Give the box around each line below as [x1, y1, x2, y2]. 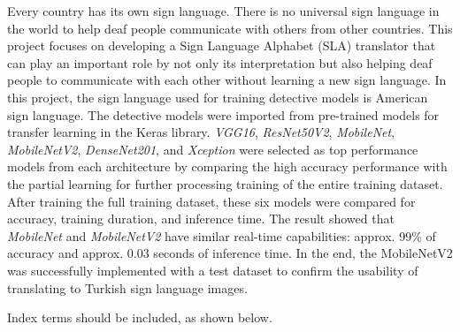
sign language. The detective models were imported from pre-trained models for [7, 105, 440, 124]
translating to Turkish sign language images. [7, 278, 248, 297]
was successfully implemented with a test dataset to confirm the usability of [7, 260, 418, 279]
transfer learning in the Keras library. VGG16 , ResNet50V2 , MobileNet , [7, 123, 395, 141]
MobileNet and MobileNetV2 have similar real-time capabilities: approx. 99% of [7, 226, 436, 245]
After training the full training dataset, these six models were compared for [7, 192, 416, 210]
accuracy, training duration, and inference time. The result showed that [7, 209, 395, 228]
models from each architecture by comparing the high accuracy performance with [7, 157, 448, 176]
